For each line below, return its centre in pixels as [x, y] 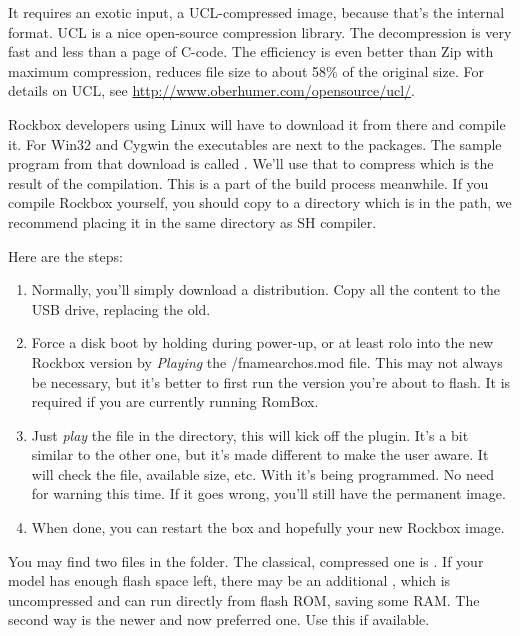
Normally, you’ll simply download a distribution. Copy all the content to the [265, 289]
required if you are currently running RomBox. [175, 401]
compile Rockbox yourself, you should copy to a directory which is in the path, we [260, 202]
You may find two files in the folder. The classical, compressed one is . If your [246, 560]
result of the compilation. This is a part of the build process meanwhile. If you [248, 182]
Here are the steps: [65, 255]
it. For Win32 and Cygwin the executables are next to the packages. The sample [255, 143]
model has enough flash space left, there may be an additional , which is [229, 580]
